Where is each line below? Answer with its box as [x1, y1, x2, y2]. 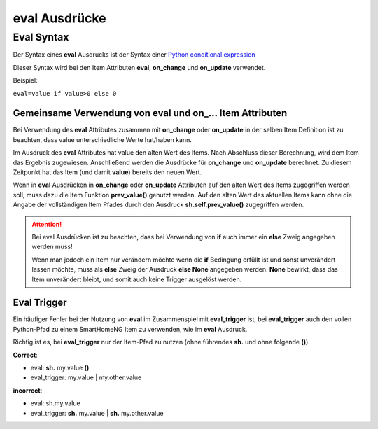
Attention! [31, 220, 62, 228]
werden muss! [31, 242, 73, 251]
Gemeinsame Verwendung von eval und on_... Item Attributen [13, 107, 288, 119]
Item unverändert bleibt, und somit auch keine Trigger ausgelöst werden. [31, 275, 242, 283]
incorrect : [13, 386, 43, 395]
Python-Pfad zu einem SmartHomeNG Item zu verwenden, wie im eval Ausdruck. [13, 325, 248, 333]
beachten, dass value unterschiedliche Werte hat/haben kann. [13, 135, 192, 143]
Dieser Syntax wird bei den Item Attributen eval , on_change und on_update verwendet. [13, 63, 266, 71]
